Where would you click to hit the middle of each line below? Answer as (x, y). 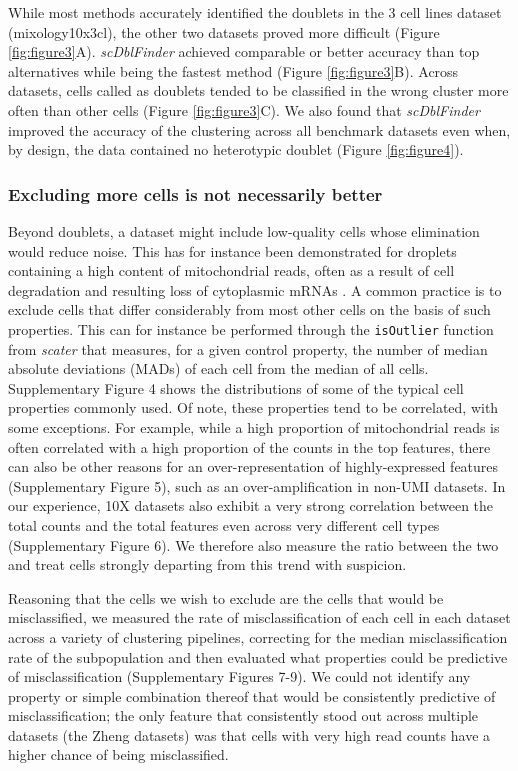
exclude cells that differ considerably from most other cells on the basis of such (249, 309)
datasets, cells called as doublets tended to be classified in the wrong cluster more (258, 90)
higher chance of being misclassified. (118, 754)
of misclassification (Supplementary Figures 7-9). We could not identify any (239, 676)
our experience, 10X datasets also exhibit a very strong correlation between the (251, 505)
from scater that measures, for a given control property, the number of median (248, 348)
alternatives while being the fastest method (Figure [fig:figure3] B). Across (233, 70)
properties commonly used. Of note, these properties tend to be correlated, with (253, 407)
